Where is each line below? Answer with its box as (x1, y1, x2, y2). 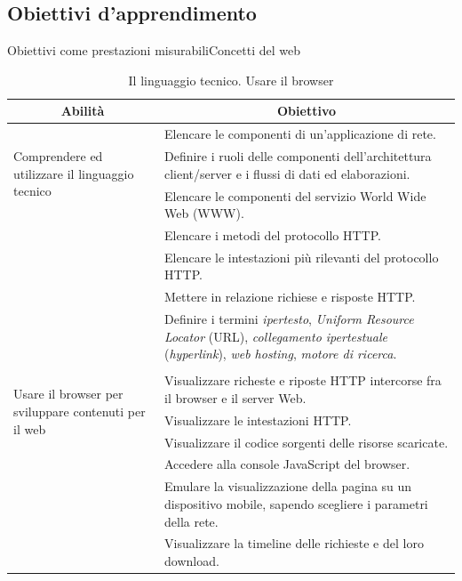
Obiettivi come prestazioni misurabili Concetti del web (7, 41, 301, 60)
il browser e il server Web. (164, 388, 307, 407)
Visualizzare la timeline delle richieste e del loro (164, 534, 424, 553)
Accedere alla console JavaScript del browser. (164, 455, 410, 473)
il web (13, 419, 46, 438)
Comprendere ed (13, 147, 103, 165)
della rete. (164, 512, 219, 530)
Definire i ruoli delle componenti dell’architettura (164, 147, 432, 165)
